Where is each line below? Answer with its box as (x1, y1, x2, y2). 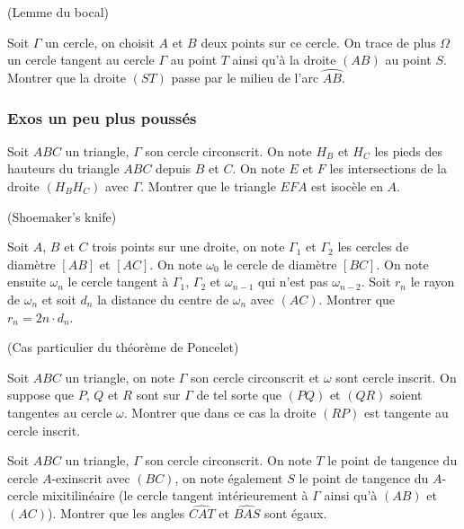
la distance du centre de (97, 289, 229, 308)
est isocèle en (311, 177, 383, 195)
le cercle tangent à (67, 272, 169, 291)
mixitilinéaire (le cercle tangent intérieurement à (41, 486, 308, 505)
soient (390, 385, 423, 404)
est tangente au (363, 402, 449, 421)
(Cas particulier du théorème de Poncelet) (7, 338, 239, 357)
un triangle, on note (65, 367, 175, 386)
